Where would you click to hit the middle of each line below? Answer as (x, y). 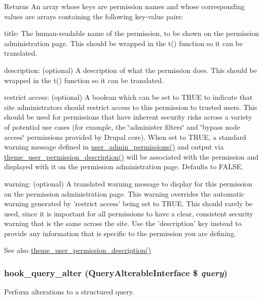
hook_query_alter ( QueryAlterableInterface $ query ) (116, 272)
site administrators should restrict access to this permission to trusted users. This (131, 107)
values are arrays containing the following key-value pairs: (94, 16)
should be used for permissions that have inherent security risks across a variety (128, 117)
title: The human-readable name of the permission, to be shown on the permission (131, 33)
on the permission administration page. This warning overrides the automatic (124, 193)
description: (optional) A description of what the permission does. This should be (130, 70)
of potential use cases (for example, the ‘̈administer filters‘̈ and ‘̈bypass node (122, 126)
